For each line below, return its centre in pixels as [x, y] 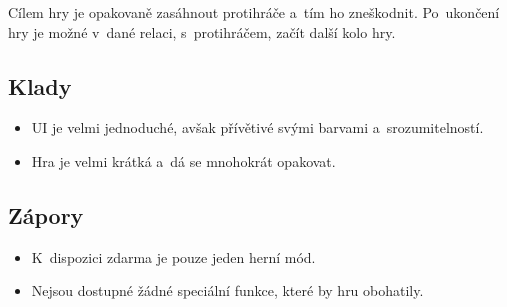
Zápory [46, 214]
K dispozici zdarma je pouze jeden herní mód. [173, 256]
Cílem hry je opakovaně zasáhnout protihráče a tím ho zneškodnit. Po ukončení [254, 12]
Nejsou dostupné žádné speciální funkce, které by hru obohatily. [227, 290]
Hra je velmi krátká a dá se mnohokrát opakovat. [183, 160]
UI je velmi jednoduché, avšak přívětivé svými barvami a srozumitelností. [257, 127]
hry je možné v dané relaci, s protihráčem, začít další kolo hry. [202, 31]
